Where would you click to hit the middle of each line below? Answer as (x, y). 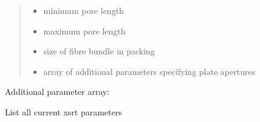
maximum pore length (84, 30)
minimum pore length (84, 10)
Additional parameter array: (57, 91)
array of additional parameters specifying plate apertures (149, 71)
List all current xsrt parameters (63, 111)
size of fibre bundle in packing (99, 51)
